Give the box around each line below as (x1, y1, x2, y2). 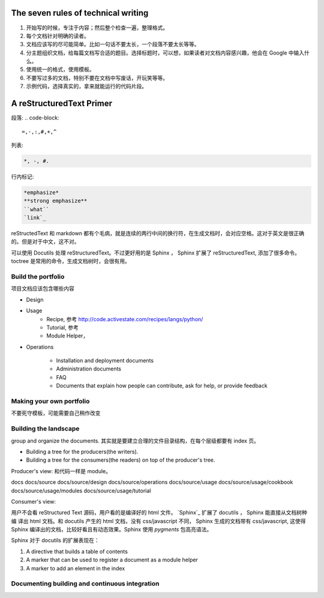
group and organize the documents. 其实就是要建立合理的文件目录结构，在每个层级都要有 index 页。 (11, 437, 259, 444)
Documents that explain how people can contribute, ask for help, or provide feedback (56, 382, 268, 390)
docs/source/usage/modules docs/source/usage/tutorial (11, 487, 151, 494)
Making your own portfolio (11, 397, 90, 405)
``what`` (23, 206, 50, 213)
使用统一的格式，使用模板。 (26, 66, 95, 73)
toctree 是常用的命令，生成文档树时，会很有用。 (11, 258, 130, 265)
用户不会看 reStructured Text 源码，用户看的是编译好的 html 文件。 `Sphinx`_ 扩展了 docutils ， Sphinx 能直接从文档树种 (11, 509, 307, 516)
